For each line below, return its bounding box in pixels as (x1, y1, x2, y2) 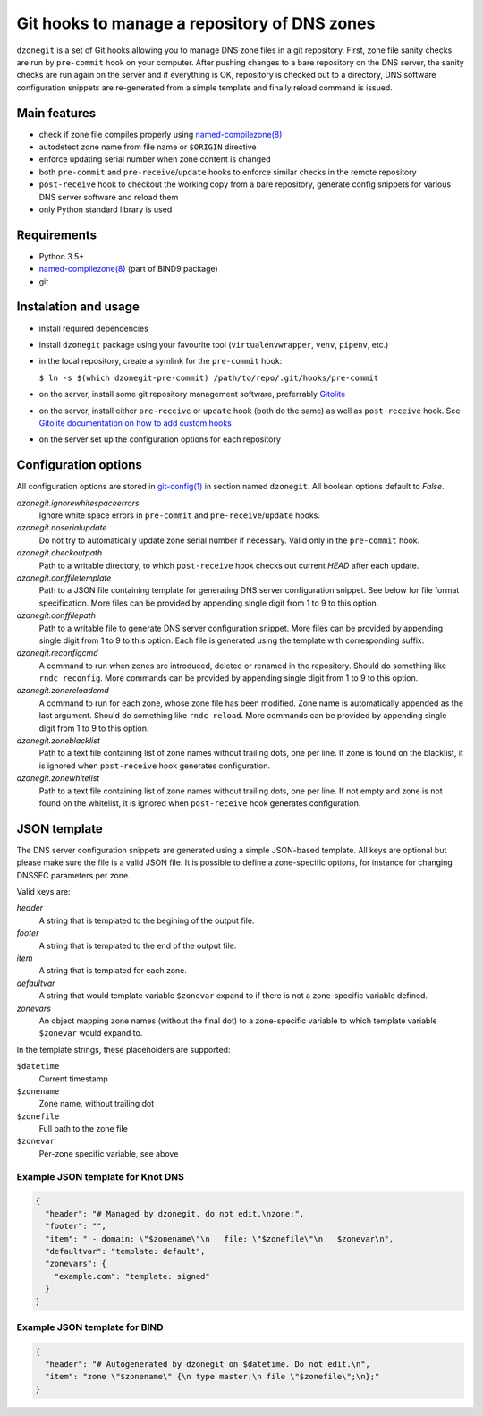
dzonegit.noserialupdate (16, 522, 107, 533)
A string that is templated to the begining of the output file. (38, 915, 255, 926)
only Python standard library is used (38, 204, 173, 215)
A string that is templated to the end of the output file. (38, 940, 237, 951)
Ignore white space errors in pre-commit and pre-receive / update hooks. (38, 510, 321, 521)
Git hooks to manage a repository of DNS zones (16, 13, 376, 33)
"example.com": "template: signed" (54, 1271, 210, 1281)
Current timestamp (38, 1073, 109, 1084)
